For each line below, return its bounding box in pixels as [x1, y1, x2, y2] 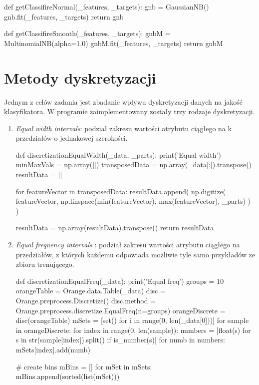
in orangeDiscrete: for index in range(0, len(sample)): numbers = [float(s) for [15, 324, 251, 335]
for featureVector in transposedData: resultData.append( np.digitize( [15, 186, 226, 196]
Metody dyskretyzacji [4, 67, 156, 88]
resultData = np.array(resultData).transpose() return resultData [15, 222, 214, 233]
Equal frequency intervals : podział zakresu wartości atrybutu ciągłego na [15, 239, 240, 250]
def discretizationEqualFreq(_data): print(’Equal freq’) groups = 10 [15, 275, 224, 286]
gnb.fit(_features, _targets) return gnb [4, 11, 124, 22]
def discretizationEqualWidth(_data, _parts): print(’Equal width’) [15, 149, 221, 160]
